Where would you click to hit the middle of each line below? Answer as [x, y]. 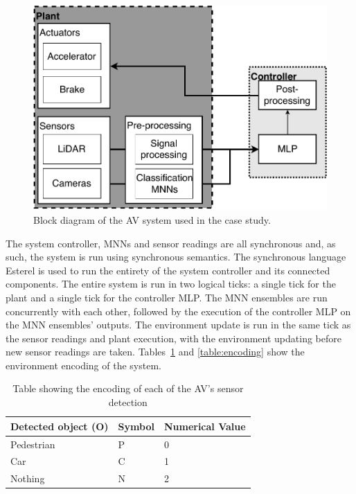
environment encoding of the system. [83, 365]
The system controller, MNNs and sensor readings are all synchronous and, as [171, 243]
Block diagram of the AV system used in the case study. [152, 219]
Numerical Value [205, 426]
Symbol [136, 426]
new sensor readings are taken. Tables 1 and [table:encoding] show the [155, 352]
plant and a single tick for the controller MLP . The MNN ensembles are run [167, 297]
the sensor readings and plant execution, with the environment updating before [173, 338]
